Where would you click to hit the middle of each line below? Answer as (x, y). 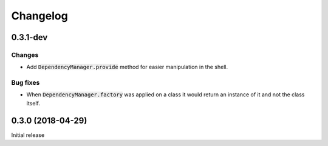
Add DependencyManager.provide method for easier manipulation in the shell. (127, 67)
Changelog (39, 16)
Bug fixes (26, 83)
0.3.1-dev (29, 37)
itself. (33, 103)
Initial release (28, 135)
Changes (25, 55)
